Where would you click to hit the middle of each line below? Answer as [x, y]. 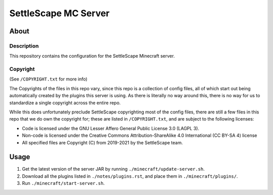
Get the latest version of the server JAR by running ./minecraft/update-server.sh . [113, 169]
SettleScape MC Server [59, 13]
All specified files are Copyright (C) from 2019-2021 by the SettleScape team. [102, 142]
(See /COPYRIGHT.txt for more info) [49, 79]
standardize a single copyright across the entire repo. [65, 103]
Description [24, 46]
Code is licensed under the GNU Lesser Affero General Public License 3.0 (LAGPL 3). [111, 128]
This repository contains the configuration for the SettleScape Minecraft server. [92, 56]
